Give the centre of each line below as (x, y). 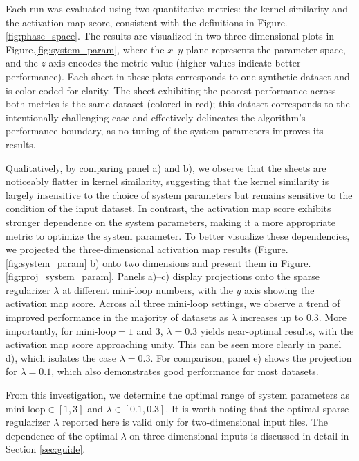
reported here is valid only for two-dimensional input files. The (195, 422)
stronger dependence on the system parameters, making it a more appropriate (171, 221)
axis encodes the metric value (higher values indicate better (175, 63)
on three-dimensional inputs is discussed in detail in (239, 435)
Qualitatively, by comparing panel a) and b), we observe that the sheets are (166, 167)
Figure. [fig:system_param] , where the (85, 49)
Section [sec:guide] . (46, 449)
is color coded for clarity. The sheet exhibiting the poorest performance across (171, 90)
